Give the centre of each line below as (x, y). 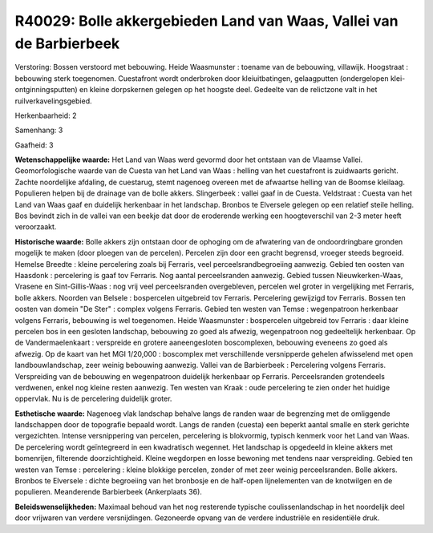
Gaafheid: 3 (34, 145)
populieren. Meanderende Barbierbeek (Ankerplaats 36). (108, 492)
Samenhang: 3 (39, 130)
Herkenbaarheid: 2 (46, 115)
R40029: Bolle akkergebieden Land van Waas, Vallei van (206, 21)
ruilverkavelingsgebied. (53, 101)
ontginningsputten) (46, 90)
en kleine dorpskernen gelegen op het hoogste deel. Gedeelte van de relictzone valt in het (228, 90)
